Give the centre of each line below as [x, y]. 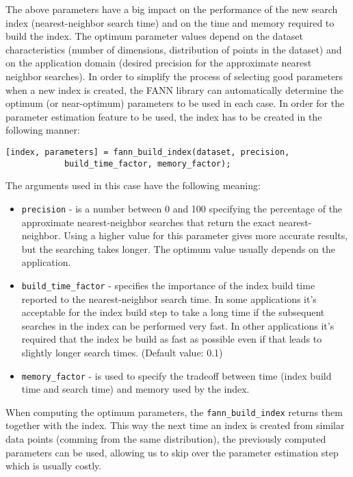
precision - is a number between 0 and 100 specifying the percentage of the [182, 208]
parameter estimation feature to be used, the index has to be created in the [164, 116]
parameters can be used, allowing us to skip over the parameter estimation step [172, 452]
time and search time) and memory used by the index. [135, 389]
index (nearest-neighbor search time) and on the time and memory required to [170, 22]
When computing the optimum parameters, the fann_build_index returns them [174, 412]
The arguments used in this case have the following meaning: [133, 185]
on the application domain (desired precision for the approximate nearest [159, 63]
